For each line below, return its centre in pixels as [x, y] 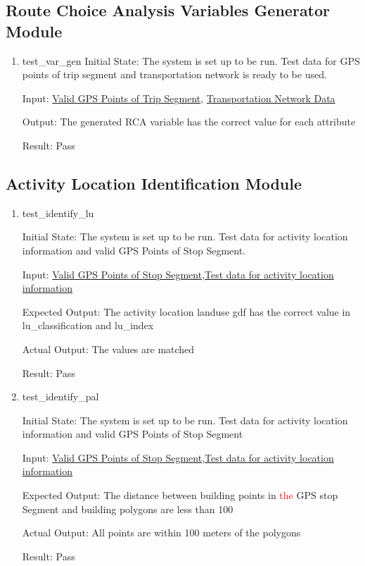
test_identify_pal [60, 396]
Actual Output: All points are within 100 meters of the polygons [161, 533]
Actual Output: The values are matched [108, 349]
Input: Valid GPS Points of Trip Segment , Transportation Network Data [179, 98]
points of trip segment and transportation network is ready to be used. [174, 74]
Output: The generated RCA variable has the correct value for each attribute [189, 122]
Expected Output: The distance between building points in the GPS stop [180, 495]
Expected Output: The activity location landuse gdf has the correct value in [186, 311]
